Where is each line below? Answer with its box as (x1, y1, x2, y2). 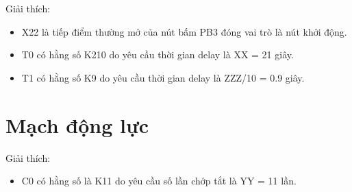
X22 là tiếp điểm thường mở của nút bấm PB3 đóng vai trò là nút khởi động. (21, 24, 347, 38)
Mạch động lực (5, 110, 149, 139)
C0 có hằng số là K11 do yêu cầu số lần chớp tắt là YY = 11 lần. (21, 173, 297, 188)
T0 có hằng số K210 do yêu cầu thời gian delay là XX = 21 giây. (21, 47, 294, 62)
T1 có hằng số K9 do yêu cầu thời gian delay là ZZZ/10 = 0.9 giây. (21, 70, 305, 84)
